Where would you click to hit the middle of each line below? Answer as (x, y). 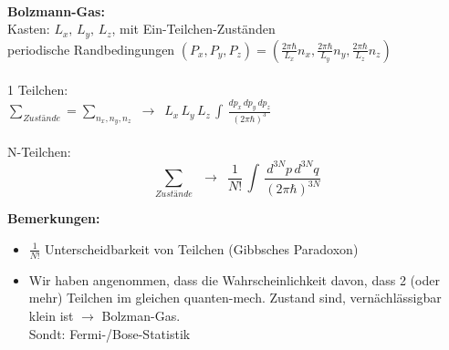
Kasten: (29, 29)
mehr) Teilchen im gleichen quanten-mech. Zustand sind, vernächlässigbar (235, 298)
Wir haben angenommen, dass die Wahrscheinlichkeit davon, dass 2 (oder (234, 279)
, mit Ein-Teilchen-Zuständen (193, 29)
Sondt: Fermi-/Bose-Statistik (110, 333)
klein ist (51, 315)
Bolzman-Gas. (141, 315)
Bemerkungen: (54, 218)
